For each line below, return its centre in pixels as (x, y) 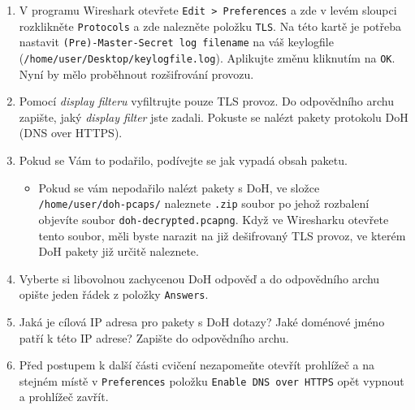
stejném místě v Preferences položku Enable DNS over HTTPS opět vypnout (212, 380)
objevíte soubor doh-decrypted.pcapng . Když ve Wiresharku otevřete (214, 219)
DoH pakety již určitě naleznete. (119, 251)
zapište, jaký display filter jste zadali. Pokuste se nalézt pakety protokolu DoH (214, 117)
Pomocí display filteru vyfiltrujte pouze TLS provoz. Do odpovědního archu (207, 101)
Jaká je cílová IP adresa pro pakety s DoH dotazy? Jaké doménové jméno (202, 321)
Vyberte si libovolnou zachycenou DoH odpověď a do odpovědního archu (199, 278)
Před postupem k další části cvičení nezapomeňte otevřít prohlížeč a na (197, 365)
